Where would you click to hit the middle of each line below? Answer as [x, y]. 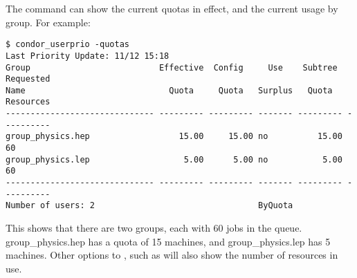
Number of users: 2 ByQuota [149, 206]
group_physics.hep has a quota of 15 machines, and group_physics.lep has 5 [168, 241]
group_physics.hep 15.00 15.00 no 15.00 [174, 137]
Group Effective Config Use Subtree [172, 67]
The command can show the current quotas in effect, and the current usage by [172, 8]
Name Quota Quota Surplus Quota [169, 90]
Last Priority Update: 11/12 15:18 [88, 56]
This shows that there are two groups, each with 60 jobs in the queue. [154, 228]
